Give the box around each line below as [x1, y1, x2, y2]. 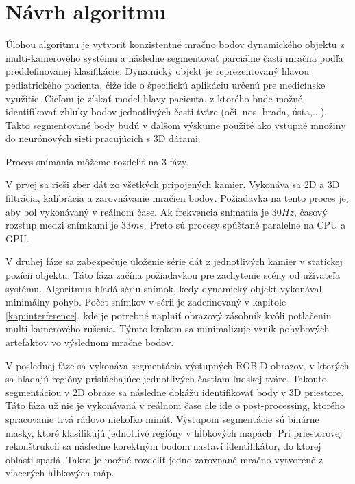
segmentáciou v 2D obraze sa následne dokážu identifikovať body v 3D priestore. [5, 384, 344, 399]
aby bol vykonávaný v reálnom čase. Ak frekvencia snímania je [5, 204, 269, 218]
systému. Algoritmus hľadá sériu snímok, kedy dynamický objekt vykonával [5, 281, 322, 295]
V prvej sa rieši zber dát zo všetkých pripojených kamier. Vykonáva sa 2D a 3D [5, 177, 340, 192]
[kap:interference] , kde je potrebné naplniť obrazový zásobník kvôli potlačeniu [5, 308, 332, 322]
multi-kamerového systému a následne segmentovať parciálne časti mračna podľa [5, 50, 343, 65]
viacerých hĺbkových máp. [5, 465, 114, 480]
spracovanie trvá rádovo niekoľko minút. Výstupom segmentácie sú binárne [5, 411, 319, 426]
